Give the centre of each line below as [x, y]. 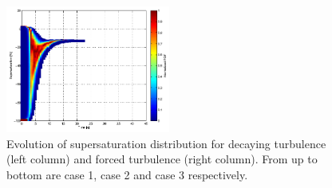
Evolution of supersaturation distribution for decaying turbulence [166, 143]
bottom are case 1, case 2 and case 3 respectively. [127, 175]
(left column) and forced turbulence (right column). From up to [162, 159]
